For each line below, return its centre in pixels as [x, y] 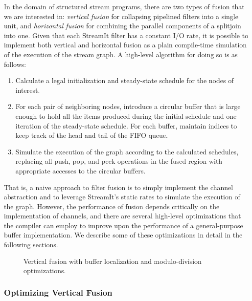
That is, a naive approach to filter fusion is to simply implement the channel [119, 187]
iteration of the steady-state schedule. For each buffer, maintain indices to [126, 125]
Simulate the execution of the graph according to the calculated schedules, [127, 151]
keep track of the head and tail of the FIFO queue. [92, 135]
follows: [15, 64]
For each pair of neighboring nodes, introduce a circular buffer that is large [128, 106]
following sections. [31, 245]
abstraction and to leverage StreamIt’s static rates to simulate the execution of [122, 197]
